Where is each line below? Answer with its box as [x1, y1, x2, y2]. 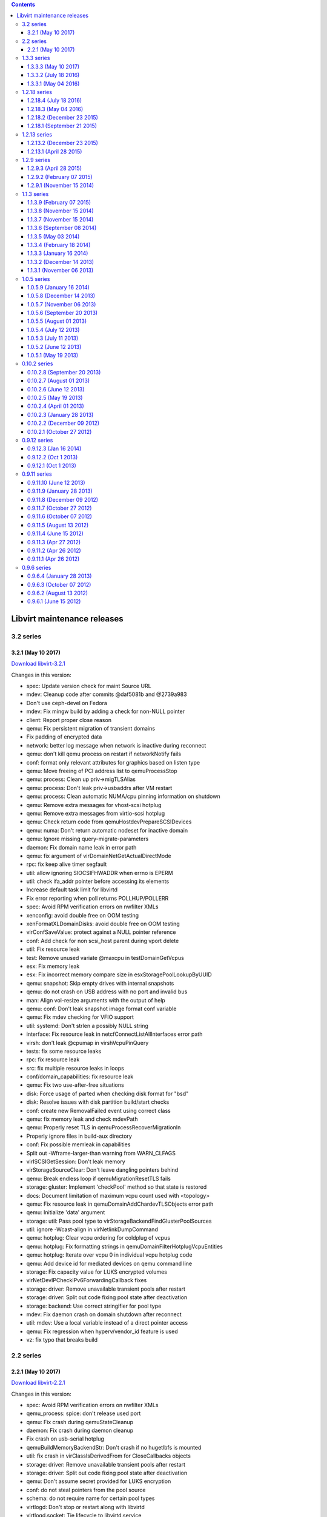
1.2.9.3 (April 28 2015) [27, 164, 82, 172]
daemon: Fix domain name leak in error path [26, 843, 137, 851]
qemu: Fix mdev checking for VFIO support [26, 1013, 134, 1021]
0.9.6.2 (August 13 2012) [27, 589, 88, 596]
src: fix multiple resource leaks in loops [26, 1064, 124, 1072]
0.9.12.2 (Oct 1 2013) [27, 453, 78, 461]
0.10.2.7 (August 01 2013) [27, 377, 90, 385]
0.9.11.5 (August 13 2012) [27, 521, 89, 529]
